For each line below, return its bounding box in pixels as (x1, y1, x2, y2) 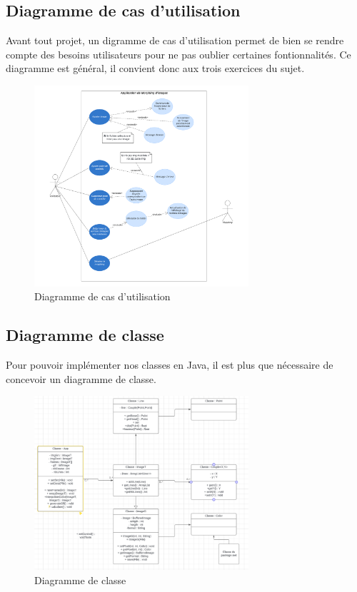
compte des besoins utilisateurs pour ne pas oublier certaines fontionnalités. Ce (6, 46, 351, 61)
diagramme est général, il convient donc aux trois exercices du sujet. (6, 61, 305, 76)
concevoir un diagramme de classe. (6, 371, 156, 386)
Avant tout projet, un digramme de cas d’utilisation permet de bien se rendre (6, 33, 344, 48)
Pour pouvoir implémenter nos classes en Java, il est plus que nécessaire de (6, 357, 333, 372)
